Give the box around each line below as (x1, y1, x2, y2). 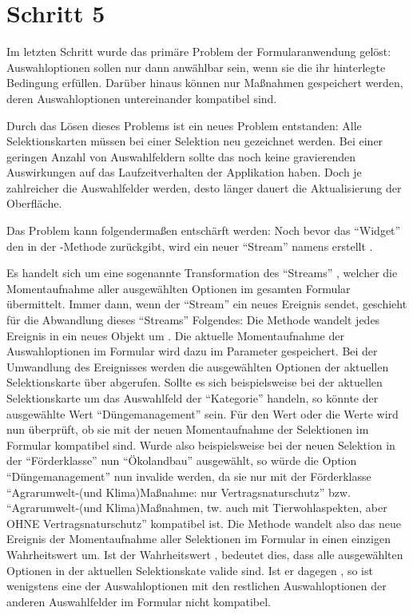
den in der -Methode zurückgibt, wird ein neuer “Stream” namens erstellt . (6, 237, 373, 254)
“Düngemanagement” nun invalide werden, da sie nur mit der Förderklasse (6, 467, 371, 484)
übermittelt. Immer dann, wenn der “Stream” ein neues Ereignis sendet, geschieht (6, 296, 407, 312)
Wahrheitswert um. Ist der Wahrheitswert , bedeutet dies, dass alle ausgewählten (6, 546, 403, 562)
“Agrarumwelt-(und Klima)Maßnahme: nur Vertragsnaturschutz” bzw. (6, 483, 351, 500)
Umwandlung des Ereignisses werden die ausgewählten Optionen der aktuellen (6, 358, 389, 375)
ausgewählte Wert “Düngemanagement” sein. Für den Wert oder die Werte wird (6, 405, 399, 422)
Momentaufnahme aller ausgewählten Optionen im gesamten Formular (6, 280, 351, 296)
